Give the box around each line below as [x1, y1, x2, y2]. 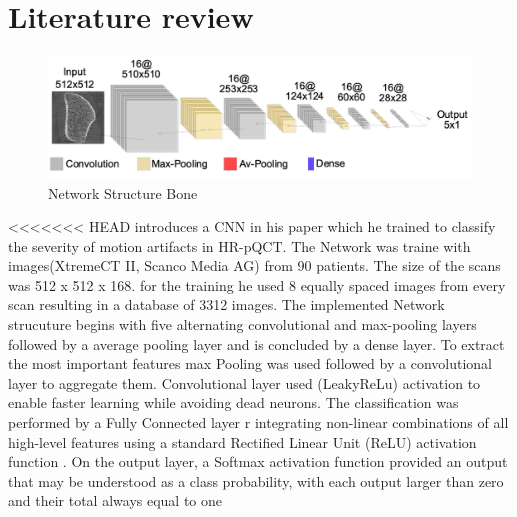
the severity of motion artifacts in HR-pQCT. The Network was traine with [8, 235, 471, 256]
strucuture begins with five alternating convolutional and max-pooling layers [8, 314, 477, 335]
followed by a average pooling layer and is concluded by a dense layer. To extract [8, 333, 505, 354]
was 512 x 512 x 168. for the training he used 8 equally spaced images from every [8, 274, 506, 295]
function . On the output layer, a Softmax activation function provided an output [8, 451, 508, 472]
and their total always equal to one [8, 490, 223, 511]
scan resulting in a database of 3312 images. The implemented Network [8, 294, 445, 315]
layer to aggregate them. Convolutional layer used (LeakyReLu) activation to [8, 372, 481, 393]
